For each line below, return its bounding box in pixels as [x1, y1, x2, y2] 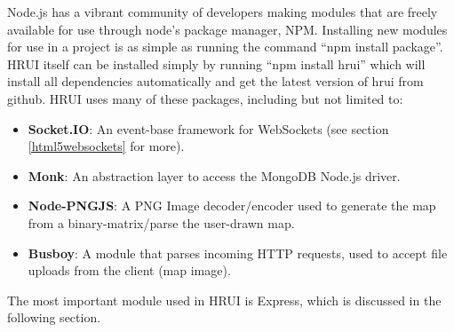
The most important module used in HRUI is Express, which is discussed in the [7, 290, 442, 309]
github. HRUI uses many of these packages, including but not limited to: [7, 89, 403, 107]
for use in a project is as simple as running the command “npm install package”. [7, 37, 443, 56]
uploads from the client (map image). [28, 261, 231, 280]
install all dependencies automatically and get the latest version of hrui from [7, 72, 424, 91]
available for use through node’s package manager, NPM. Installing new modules [7, 20, 448, 38]
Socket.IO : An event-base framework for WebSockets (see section [28, 119, 389, 138]
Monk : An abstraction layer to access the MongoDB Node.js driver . [28, 166, 401, 185]
